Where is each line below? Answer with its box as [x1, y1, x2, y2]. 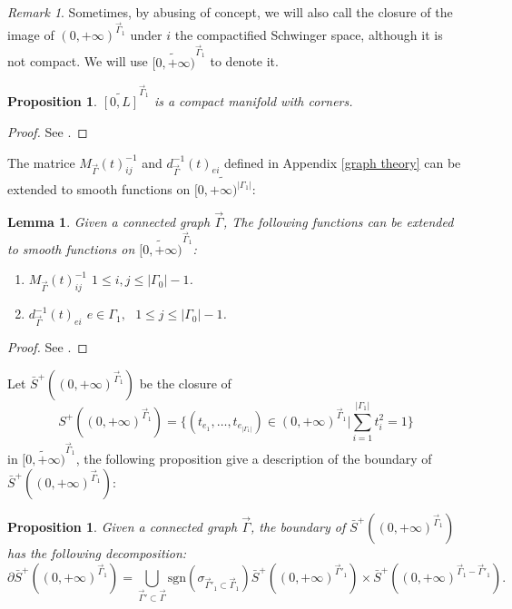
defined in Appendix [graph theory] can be [224, 152, 461, 172]
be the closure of [139, 374, 231, 393]
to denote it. [210, 52, 279, 71]
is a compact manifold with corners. [153, 92, 353, 111]
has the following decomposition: [7, 544, 187, 563]
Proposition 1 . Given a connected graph [7, 517, 238, 536]
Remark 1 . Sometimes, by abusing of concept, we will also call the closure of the [7, 3, 453, 21]
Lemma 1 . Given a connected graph [7, 211, 211, 231]
